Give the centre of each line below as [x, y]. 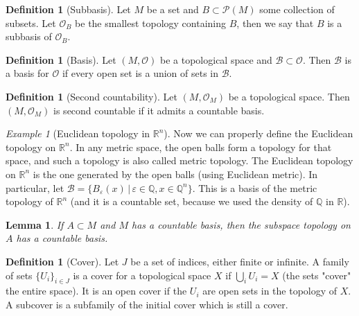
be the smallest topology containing [151, 23]
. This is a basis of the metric [255, 187]
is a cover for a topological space [142, 275]
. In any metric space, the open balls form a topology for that [201, 147]
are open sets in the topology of [270, 291]
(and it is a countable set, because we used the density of [192, 201]
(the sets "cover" [317, 275]
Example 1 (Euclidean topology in [78, 133]
